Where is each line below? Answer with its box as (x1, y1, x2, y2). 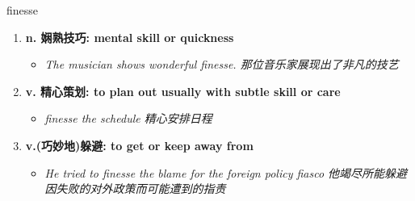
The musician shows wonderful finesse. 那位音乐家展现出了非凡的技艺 (44, 56, 399, 73)
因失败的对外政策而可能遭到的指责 (44, 180, 226, 197)
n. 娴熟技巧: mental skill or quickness (25, 28, 234, 45)
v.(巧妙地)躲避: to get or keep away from (25, 136, 254, 153)
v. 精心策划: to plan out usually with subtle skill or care (25, 82, 341, 99)
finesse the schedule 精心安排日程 (44, 110, 212, 127)
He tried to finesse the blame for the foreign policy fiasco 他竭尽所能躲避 (44, 164, 408, 181)
